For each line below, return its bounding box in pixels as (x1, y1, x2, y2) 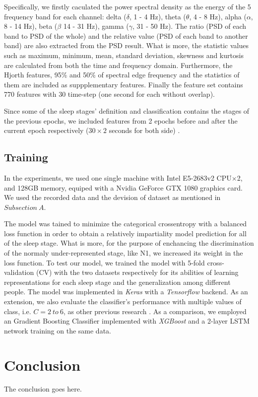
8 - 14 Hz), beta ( (4, 21, 58, 31)
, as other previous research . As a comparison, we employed (63, 306, 247, 316)
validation (4, 267, 34, 277)
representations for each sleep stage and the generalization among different (4, 276, 231, 287)
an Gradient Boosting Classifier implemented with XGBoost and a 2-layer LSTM (4, 316, 250, 326)
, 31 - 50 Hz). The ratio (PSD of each (132, 21, 247, 31)
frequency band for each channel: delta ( (4, 11, 127, 21)
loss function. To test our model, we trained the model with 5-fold (4, 257, 205, 267)
